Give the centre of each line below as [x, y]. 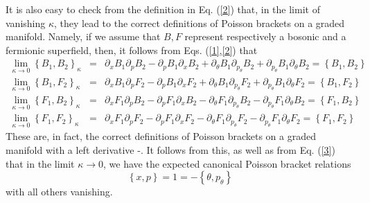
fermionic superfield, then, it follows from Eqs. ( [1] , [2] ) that [132, 50]
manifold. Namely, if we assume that [83, 36]
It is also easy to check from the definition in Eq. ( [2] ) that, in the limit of [163, 9]
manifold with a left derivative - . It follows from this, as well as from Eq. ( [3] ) [170, 149]
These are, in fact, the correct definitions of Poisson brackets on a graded [161, 136]
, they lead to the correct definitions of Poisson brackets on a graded [200, 23]
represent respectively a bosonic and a [265, 36]
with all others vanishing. [59, 192]
